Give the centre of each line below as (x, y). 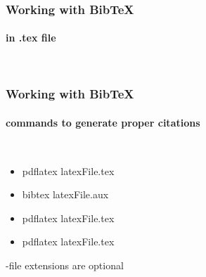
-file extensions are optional (65, 265)
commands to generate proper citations (103, 122)
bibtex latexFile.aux (65, 194)
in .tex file (31, 38)
